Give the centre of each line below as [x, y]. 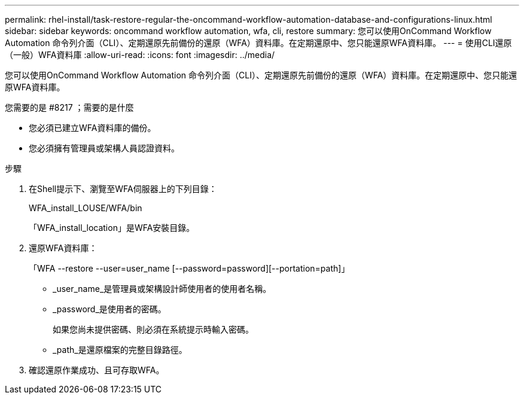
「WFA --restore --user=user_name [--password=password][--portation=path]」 [189, 268]
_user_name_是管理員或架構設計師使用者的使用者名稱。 [162, 289]
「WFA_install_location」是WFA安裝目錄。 [112, 228]
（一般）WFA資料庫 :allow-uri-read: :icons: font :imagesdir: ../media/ [140, 55]
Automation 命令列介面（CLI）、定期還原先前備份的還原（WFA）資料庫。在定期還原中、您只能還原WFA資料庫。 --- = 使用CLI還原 [258, 43]
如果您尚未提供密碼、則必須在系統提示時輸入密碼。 [153, 329]
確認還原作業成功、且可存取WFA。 [97, 370]
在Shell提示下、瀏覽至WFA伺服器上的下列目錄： [123, 189]
